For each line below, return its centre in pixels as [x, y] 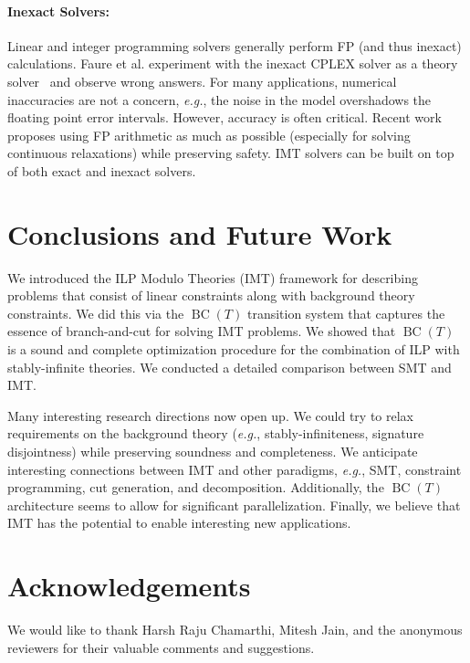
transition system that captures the [346, 313]
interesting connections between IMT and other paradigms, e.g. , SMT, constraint [235, 469]
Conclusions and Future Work [200, 233]
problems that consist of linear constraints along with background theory [211, 295]
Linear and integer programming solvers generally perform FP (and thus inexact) [235, 45]
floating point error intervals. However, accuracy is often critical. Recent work [225, 117]
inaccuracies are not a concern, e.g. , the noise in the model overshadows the [219, 99]
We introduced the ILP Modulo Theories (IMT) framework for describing [213, 277]
